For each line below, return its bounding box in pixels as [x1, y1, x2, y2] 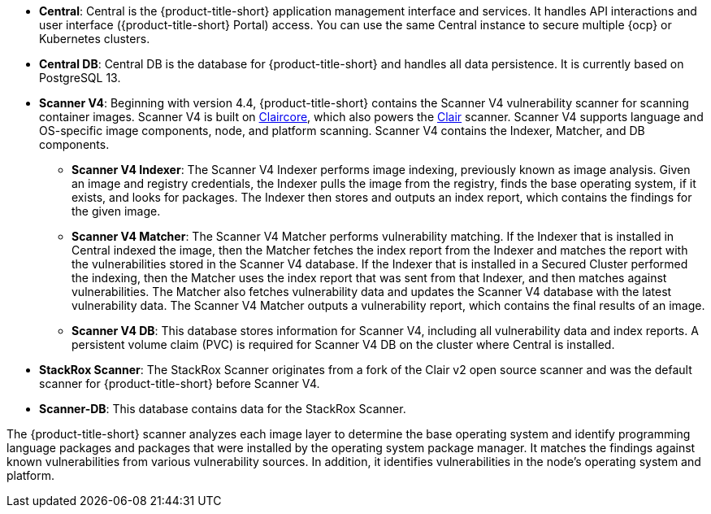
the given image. [72, 204, 161, 218]
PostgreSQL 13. [39, 71, 121, 85]
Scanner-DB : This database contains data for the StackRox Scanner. [39, 402, 406, 416]
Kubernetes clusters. [39, 32, 150, 46]
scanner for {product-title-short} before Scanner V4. [39, 377, 320, 390]
